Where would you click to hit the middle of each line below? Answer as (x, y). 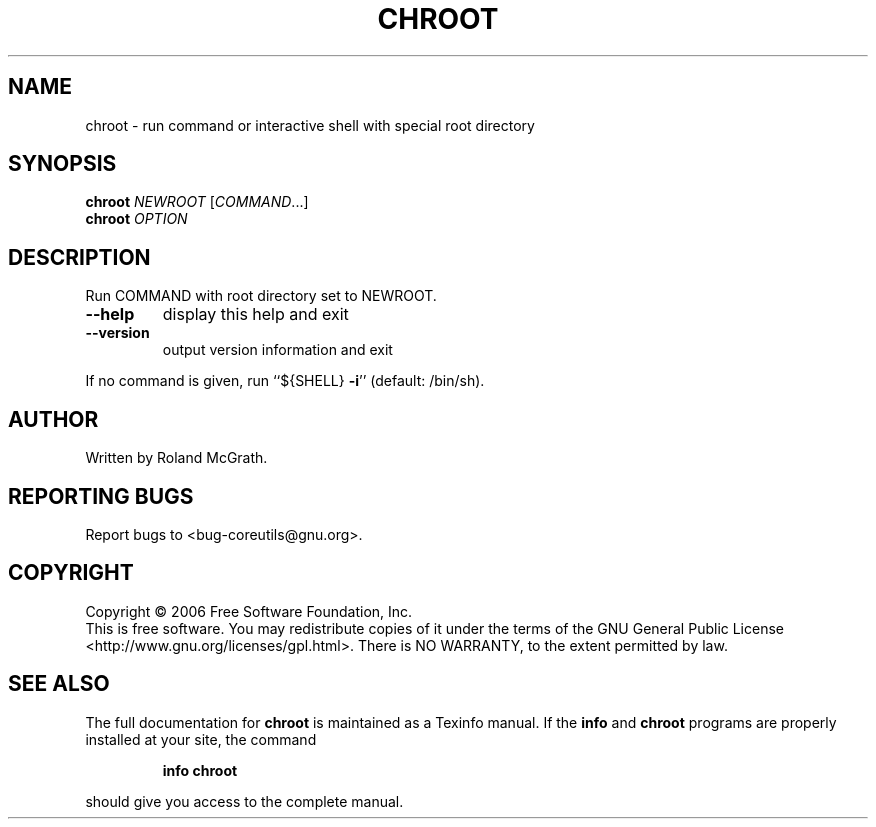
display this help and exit (255, 314)
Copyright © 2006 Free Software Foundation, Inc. (249, 611)
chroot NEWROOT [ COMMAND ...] (197, 202)
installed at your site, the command (201, 739)
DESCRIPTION (79, 257)
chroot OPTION (136, 219)
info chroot (200, 770)
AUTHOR (53, 419)
